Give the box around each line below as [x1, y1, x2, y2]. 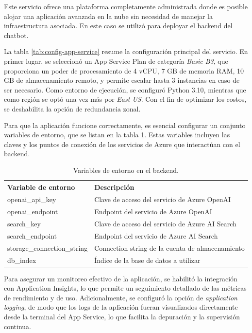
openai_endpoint [7, 206, 58, 217]
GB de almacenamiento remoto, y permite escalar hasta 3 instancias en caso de [4, 75, 240, 85]
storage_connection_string [7, 242, 88, 253]
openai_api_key [7, 194, 56, 204]
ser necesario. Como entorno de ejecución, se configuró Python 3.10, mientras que [4, 84, 246, 94]
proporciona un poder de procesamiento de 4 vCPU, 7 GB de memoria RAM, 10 [4, 65, 244, 75]
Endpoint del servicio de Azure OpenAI [94, 206, 212, 217]
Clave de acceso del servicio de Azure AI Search [94, 219, 236, 229]
